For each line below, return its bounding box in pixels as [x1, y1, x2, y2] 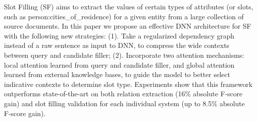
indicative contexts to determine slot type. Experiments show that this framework [4, 79, 253, 89]
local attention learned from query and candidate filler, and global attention [4, 59, 235, 70]
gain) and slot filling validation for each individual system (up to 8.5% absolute [4, 98, 245, 108]
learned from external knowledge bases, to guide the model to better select [4, 69, 230, 80]
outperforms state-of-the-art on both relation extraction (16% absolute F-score [4, 88, 243, 99]
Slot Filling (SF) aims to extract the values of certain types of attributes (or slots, [4, 1, 254, 11]
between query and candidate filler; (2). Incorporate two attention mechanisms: [4, 49, 245, 60]
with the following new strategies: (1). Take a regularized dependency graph [4, 30, 235, 41]
